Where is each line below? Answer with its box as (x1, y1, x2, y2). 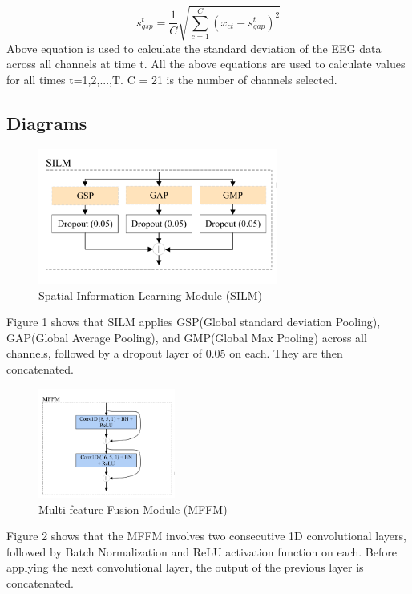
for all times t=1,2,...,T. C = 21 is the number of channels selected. (6, 71, 337, 87)
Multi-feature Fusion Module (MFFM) (38, 500, 228, 517)
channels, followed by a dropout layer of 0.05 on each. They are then (6, 345, 343, 362)
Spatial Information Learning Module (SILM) (38, 286, 262, 303)
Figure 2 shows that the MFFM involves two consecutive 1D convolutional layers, (6, 527, 406, 544)
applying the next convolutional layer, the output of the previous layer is (6, 559, 364, 576)
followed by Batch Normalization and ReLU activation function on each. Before (6, 543, 397, 560)
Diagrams (6, 110, 87, 135)
